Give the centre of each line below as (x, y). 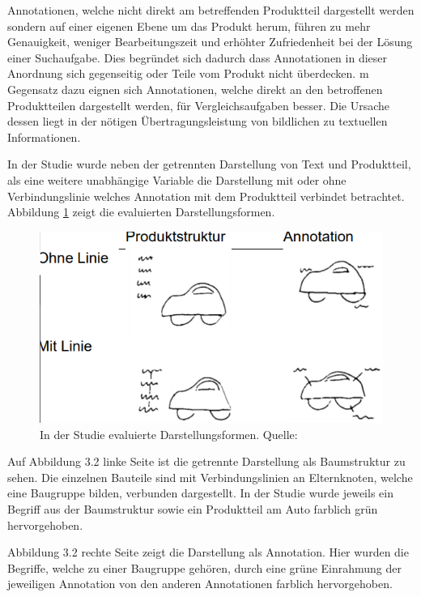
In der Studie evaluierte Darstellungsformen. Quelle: (169, 434)
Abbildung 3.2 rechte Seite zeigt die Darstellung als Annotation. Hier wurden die (208, 552)
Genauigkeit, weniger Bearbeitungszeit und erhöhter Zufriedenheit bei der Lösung (210, 42)
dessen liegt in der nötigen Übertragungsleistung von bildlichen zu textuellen (198, 121)
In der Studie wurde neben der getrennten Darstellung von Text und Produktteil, (209, 164)
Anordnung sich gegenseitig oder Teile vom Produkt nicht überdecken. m (188, 73)
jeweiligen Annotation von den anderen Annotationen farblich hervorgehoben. (200, 584)
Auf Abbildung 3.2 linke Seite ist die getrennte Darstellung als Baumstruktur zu (206, 461)
